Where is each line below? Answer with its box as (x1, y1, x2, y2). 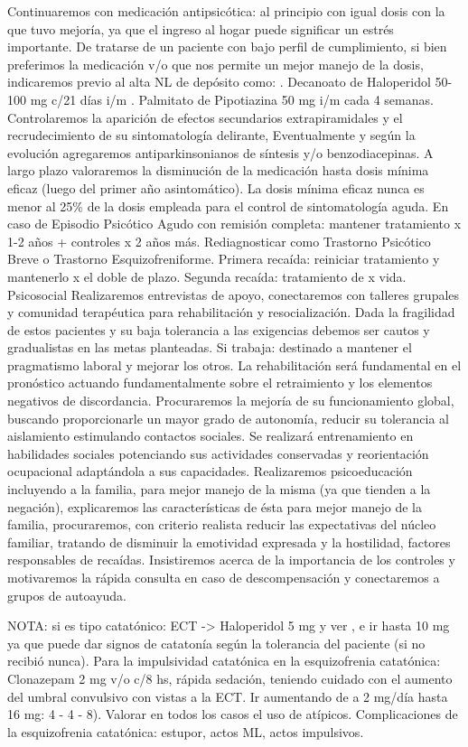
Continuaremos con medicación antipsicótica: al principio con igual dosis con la (7, 2, 445, 20)
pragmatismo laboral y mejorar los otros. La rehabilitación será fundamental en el (7, 355, 462, 374)
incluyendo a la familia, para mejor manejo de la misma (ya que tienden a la (7, 480, 431, 499)
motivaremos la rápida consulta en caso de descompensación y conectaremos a (7, 568, 440, 586)
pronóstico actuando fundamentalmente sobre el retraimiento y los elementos (7, 373, 433, 392)
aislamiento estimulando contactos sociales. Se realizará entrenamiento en (7, 426, 414, 445)
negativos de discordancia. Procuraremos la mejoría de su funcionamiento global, (7, 391, 454, 410)
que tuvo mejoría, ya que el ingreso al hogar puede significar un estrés (7, 19, 394, 38)
